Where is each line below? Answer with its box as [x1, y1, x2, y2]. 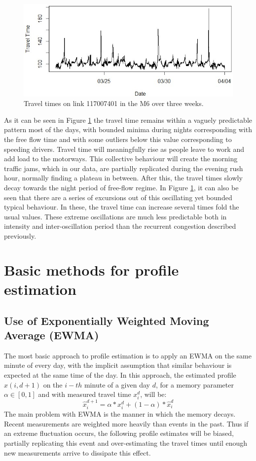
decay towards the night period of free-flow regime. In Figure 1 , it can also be [4, 182, 239, 193]
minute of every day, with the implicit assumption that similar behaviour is [4, 360, 232, 370]
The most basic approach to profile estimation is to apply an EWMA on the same [4, 350, 252, 360]
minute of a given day [84, 379, 150, 390]
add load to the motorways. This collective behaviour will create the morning [4, 153, 238, 164]
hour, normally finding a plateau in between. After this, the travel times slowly [4, 173, 243, 183]
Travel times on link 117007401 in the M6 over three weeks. [24, 98, 204, 108]
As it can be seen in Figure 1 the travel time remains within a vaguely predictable [4, 114, 252, 125]
